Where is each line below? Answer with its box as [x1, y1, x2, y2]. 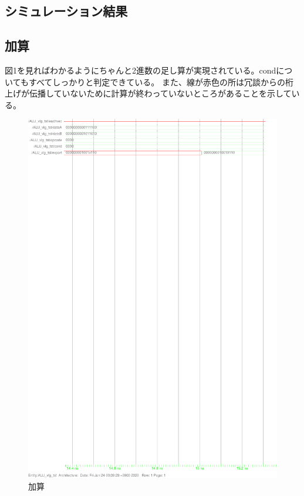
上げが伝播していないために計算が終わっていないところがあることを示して [5, 87, 292, 99]
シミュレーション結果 [5, 2, 128, 20]
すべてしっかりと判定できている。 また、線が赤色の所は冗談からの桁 [28, 75, 293, 88]
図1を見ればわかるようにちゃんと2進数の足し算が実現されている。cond [5, 64, 276, 76]
